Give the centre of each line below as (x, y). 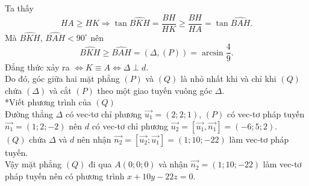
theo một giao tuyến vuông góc (155, 90)
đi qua (100, 164)
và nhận (173, 164)
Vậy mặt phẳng (33, 164)
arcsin (212, 53)
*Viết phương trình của (48, 102)
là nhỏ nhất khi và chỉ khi (229, 79)
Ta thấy (19, 8)
